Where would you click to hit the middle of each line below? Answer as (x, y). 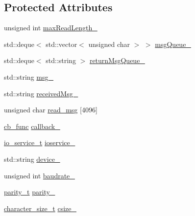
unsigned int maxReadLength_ (51, 28)
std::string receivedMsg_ (41, 93)
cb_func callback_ (32, 126)
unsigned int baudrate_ (39, 175)
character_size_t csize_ (40, 208)
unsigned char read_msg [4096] (51, 110)
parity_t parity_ (30, 192)
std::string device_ (32, 159)
